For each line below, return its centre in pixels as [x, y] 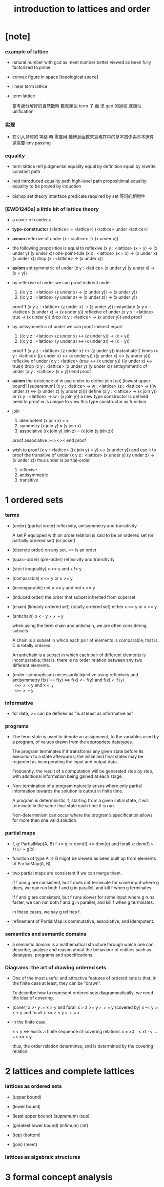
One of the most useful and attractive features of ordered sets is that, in [84, 978]
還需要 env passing [31, 143]
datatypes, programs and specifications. [53, 955]
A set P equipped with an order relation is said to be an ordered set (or [83, 535]
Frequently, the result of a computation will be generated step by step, [83, 771]
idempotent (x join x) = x [44, 420]
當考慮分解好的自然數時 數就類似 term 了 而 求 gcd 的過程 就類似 [77, 106]
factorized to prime [31, 67]
